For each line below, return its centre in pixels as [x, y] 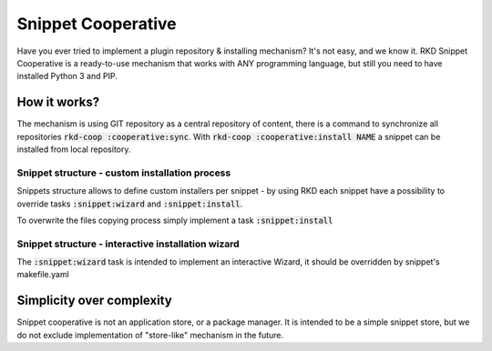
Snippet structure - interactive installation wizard [128, 244]
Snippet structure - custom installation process [124, 173]
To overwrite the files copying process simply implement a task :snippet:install [175, 220]
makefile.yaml [43, 275]
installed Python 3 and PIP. [67, 76]
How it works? [58, 102]
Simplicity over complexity [94, 301]
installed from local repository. [74, 149]
